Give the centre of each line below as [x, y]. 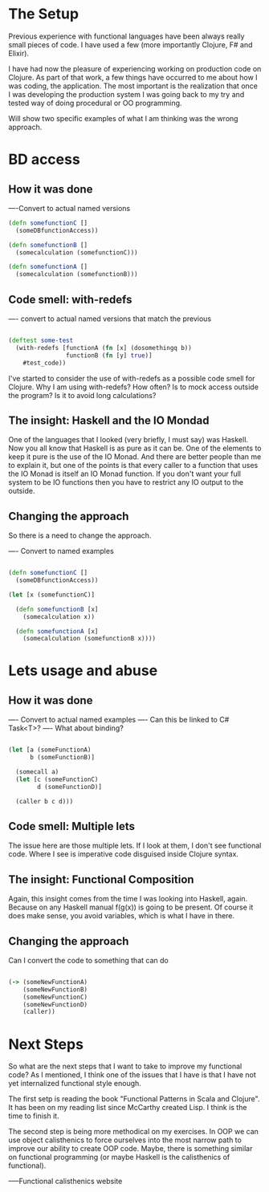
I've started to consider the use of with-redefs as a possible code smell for [132, 378]
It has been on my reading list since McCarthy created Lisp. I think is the [128, 1108]
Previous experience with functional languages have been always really [126, 36]
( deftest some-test [41, 340]
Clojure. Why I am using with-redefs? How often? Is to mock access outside [134, 387]
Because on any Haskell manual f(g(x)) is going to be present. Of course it [131, 907]
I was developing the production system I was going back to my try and [126, 94]
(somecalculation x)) [59, 616]
